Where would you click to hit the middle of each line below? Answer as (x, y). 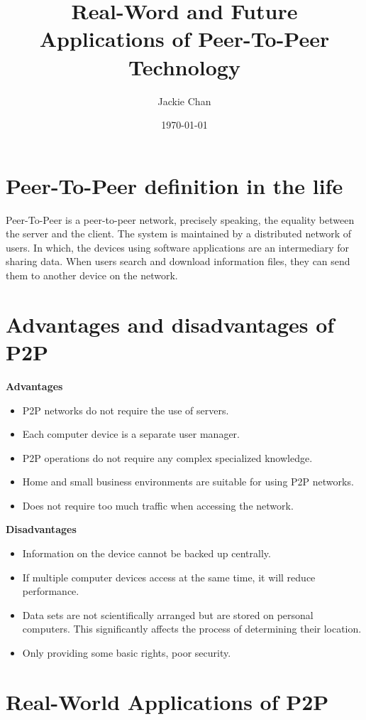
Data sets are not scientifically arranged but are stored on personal (168, 614)
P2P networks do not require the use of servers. (126, 410)
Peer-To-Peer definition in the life (174, 185)
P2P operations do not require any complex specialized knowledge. (167, 457)
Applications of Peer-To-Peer (184, 39)
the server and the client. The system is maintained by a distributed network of (179, 233)
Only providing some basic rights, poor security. (127, 653)
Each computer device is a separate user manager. (131, 434)
